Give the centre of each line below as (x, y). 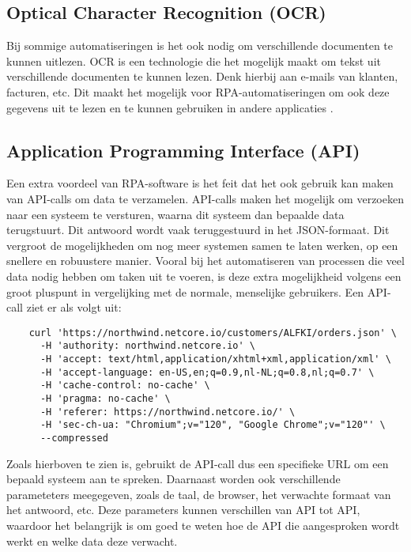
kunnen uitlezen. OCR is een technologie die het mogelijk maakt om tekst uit (194, 60)
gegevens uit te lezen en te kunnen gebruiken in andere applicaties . (170, 107)
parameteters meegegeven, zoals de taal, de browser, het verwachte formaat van (199, 494)
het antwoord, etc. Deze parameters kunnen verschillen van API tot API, (183, 510)
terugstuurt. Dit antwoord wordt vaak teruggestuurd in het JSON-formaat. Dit (198, 230)
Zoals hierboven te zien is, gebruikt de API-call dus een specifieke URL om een (198, 463)
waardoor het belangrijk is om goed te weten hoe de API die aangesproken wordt (203, 525)
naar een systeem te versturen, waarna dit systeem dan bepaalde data (175, 214)
